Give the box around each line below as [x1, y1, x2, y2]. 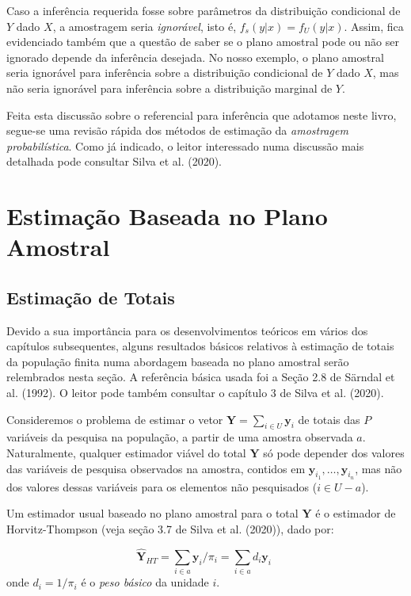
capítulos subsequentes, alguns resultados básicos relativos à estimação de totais [6, 338, 394, 354]
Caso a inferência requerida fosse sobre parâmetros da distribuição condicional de [6, 2, 401, 18]
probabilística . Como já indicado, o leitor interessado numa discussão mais [6, 137, 364, 154]
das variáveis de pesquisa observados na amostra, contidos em [6, 460, 306, 476]
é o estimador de [315, 505, 396, 521]
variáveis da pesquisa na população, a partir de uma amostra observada [6, 429, 353, 445]
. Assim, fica [344, 17, 404, 34]
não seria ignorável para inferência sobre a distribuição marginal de [6, 79, 333, 96]
